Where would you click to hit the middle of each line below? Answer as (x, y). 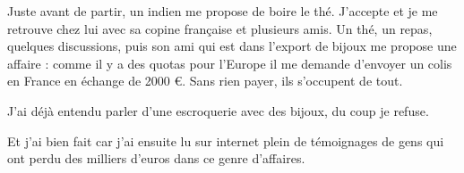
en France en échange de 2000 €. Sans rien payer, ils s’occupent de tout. (205, 81)
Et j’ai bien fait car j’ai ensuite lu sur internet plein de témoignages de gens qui (226, 140)
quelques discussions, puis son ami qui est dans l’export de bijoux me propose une (232, 46)
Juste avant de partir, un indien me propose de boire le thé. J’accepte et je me (223, 11)
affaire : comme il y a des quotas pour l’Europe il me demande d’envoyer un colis (230, 63)
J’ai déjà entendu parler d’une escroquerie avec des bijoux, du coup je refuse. (218, 110)
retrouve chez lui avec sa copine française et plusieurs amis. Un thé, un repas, (220, 28)
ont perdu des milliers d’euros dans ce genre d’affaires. (156, 158)
